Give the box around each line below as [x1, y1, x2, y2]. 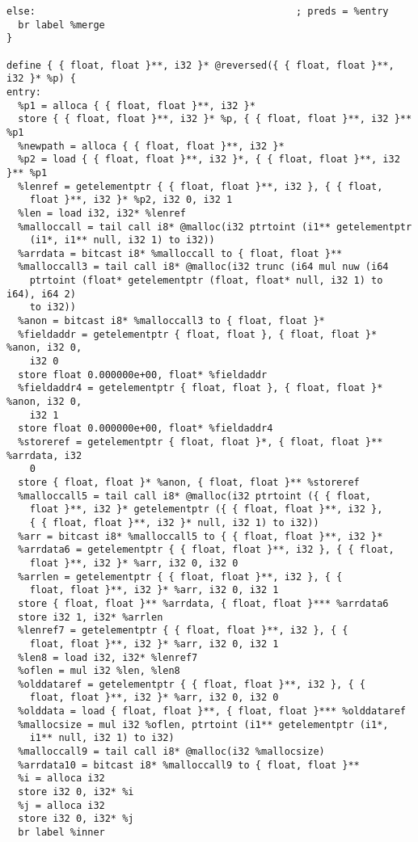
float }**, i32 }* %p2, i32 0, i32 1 [29, 194, 233, 206]
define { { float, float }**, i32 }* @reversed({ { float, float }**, [6, 59, 395, 71]
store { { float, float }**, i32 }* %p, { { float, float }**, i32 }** [18, 113, 412, 125]
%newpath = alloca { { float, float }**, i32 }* [18, 140, 285, 152]
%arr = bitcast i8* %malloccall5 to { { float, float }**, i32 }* [18, 530, 383, 542]
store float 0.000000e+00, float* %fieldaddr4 [18, 423, 273, 435]
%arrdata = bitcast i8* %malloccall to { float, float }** [18, 247, 343, 259]
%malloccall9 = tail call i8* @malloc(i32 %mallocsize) [18, 746, 325, 758]
